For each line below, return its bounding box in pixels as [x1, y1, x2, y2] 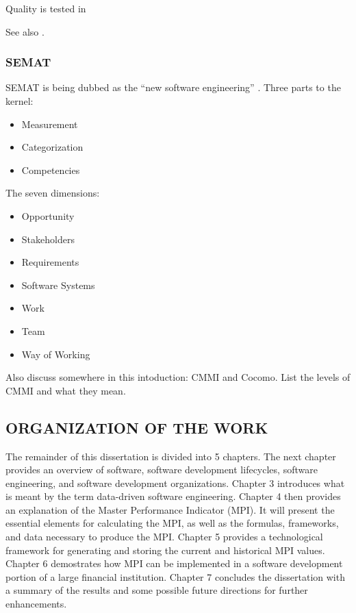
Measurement [21, 116, 78, 131]
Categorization [21, 140, 84, 154]
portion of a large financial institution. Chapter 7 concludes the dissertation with [5, 569, 345, 584]
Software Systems [21, 277, 95, 292]
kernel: [5, 94, 34, 108]
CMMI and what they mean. [5, 383, 126, 397]
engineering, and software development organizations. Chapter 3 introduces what [5, 475, 345, 490]
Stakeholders [21, 232, 75, 246]
